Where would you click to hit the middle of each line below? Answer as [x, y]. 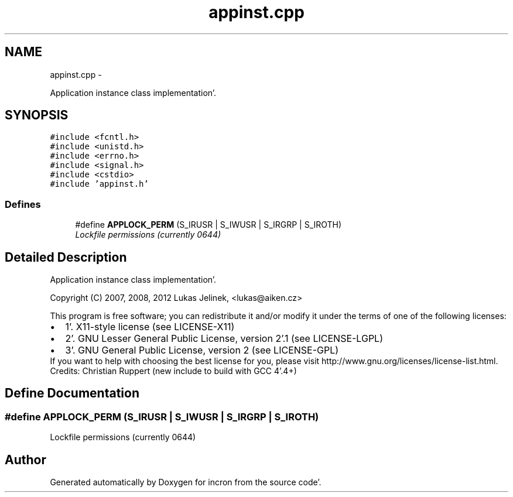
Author [25, 460]
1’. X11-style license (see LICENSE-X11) [150, 327]
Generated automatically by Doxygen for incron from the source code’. [186, 482]
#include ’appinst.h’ [99, 184]
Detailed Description [66, 257]
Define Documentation [72, 393]
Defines [23, 204]
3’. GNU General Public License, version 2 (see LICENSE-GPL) [202, 350]
